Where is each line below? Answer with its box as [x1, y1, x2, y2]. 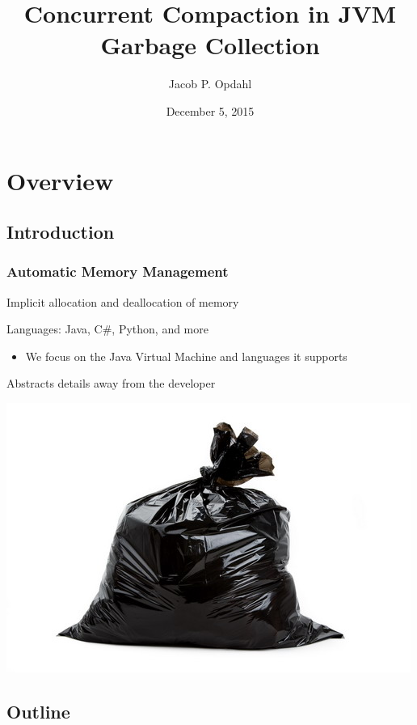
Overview [6, 163, 114, 197]
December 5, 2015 [166, 102, 255, 119]
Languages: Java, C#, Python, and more [6, 320, 208, 337]
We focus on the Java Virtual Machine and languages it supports [25, 347, 347, 364]
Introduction [6, 219, 115, 244]
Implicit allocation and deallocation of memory [6, 293, 239, 310]
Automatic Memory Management [6, 261, 229, 282]
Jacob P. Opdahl [168, 75, 252, 92]
